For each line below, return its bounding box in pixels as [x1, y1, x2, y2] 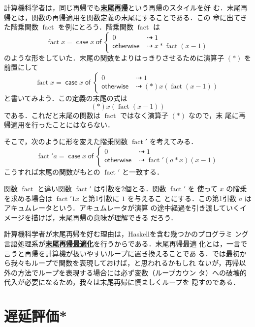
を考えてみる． [149, 136, 198, 146]
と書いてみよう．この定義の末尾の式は [4, 92, 127, 103]
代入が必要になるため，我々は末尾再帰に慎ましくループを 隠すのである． [4, 277, 240, 287]
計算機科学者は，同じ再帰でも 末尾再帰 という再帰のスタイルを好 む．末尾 [4, 2, 241, 12]
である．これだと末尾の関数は [4, 110, 100, 120]
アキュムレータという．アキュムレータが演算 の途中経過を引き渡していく [4, 203, 240, 213]
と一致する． [122, 167, 163, 177]
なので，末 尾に [188, 110, 239, 120]
